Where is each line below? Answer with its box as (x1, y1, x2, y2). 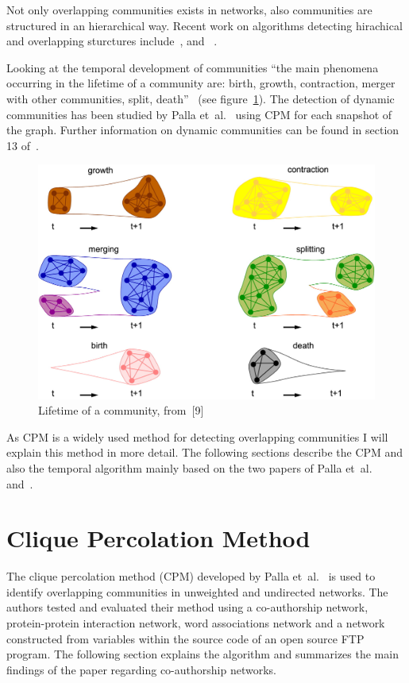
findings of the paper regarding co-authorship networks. (6, 661, 276, 677)
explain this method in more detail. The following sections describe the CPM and (6, 444, 403, 461)
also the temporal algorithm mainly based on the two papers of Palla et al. (6, 459, 372, 476)
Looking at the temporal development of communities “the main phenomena (6, 59, 379, 75)
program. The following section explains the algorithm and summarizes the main (6, 646, 399, 662)
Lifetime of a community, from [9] (38, 402, 204, 419)
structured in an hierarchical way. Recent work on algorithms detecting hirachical (6, 17, 403, 33)
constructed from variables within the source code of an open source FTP (6, 630, 365, 646)
